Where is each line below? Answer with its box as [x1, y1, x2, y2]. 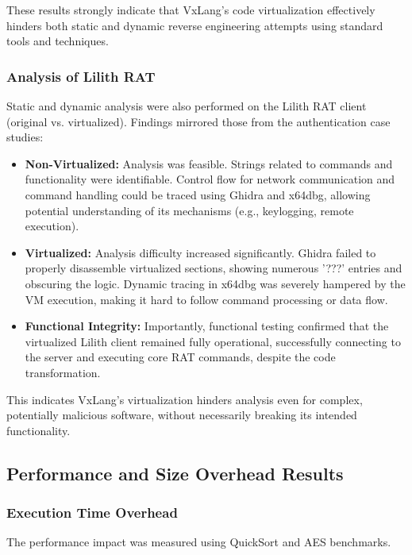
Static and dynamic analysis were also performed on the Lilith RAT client [6, 98, 367, 114]
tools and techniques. [6, 33, 109, 49]
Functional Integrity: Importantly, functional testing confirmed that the [25, 318, 389, 334]
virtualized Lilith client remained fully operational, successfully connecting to [25, 333, 401, 349]
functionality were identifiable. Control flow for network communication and [25, 171, 395, 187]
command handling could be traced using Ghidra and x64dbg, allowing [25, 186, 371, 202]
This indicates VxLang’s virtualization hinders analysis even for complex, [6, 391, 363, 407]
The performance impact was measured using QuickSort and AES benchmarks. [6, 534, 391, 550]
